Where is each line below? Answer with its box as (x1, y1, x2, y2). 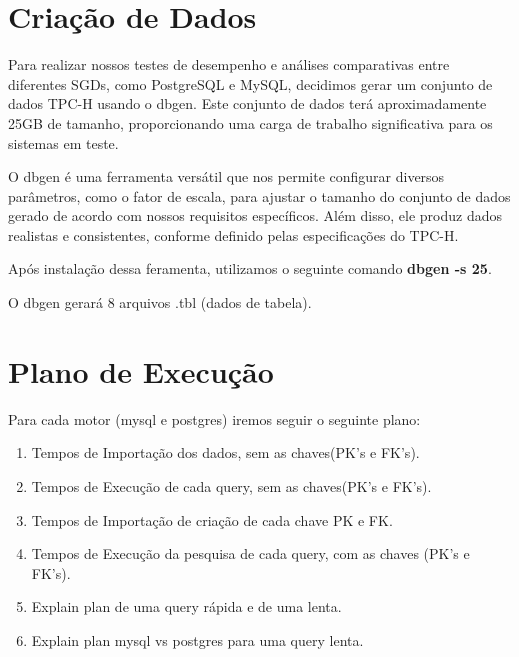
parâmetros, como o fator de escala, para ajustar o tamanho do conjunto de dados (8, 185, 511, 206)
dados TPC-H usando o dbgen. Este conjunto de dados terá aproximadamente (8, 93, 487, 114)
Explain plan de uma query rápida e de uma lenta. (31, 596, 342, 617)
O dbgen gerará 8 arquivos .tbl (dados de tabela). (8, 292, 312, 313)
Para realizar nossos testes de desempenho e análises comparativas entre (8, 54, 450, 75)
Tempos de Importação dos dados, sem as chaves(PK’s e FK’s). (31, 442, 420, 463)
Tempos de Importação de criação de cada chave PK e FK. (31, 509, 393, 530)
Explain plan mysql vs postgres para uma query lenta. (31, 629, 364, 650)
